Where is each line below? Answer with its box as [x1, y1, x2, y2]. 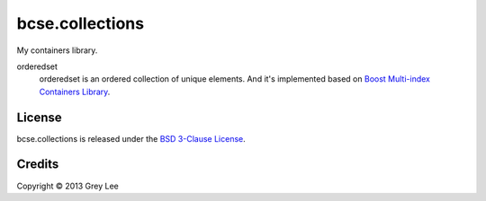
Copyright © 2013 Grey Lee [16, 180, 119, 191]
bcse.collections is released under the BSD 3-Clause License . [16, 133, 247, 144]
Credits [16, 157, 59, 172]
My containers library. [16, 45, 98, 56]
